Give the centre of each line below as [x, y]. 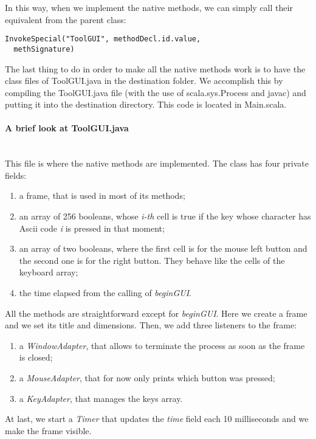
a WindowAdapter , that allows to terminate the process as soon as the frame [162, 345]
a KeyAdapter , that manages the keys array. [101, 398]
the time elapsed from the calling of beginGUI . [105, 293]
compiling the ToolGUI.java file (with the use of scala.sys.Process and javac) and [156, 92]
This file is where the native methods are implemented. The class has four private [157, 163]
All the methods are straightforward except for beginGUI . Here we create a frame [156, 313]
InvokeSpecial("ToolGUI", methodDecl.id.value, [103, 39]
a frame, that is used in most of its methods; [102, 195]
